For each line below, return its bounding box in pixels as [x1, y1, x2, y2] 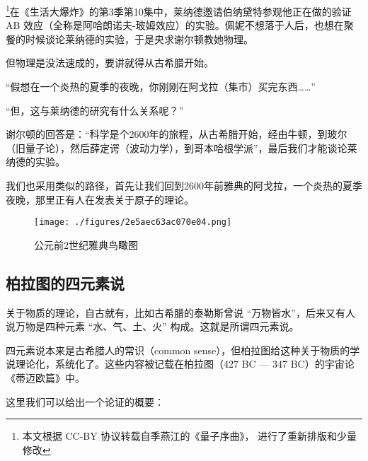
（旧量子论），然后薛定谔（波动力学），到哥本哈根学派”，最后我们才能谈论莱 [6, 140, 357, 155]
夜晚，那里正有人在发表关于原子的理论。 [6, 192, 194, 206]
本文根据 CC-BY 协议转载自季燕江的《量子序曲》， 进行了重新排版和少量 [22, 428, 357, 443]
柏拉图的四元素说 [6, 272, 125, 293]
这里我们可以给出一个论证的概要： [6, 394, 164, 409]
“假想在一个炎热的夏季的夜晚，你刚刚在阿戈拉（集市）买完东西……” [6, 79, 316, 94]
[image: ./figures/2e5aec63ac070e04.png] [34, 217, 232, 228]
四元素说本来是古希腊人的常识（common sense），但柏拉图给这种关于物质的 [6, 342, 350, 357]
